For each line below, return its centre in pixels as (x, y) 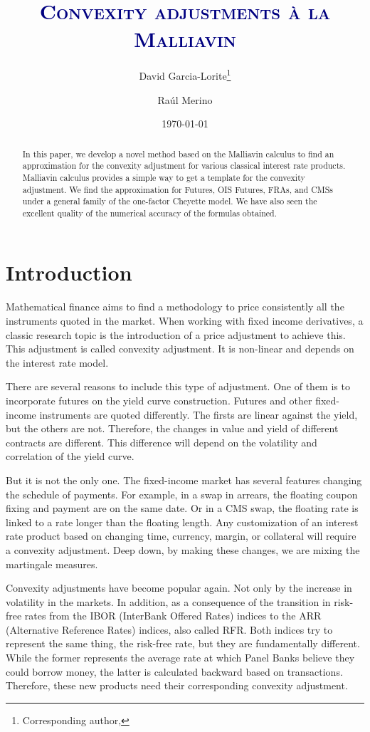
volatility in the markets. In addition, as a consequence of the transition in (168, 601)
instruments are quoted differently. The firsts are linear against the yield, (199, 414)
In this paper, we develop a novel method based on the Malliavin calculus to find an (178, 153)
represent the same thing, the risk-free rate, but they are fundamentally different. (183, 643)
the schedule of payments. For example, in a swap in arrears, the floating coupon (182, 494)
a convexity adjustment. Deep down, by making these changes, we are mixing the (183, 549)
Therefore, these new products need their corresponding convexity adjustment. (177, 685)
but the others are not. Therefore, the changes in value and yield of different (172, 428)
